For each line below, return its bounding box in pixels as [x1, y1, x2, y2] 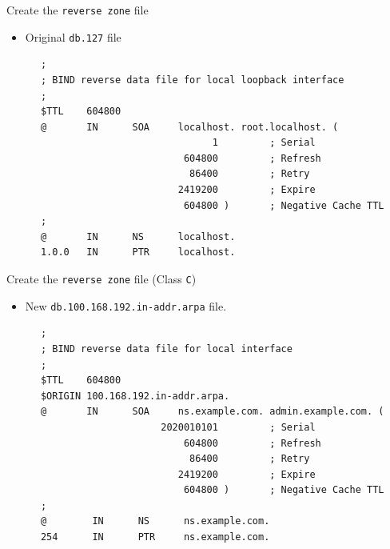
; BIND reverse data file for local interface [40, 343, 292, 355]
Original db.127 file [25, 28, 121, 45]
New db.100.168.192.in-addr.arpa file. [25, 297, 227, 314]
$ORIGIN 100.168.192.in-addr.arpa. [40, 390, 230, 402]
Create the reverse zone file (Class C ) [6, 270, 197, 287]
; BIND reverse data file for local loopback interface [40, 74, 344, 86]
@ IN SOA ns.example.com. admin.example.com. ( [40, 406, 384, 418]
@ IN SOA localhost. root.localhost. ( [40, 121, 339, 133]
